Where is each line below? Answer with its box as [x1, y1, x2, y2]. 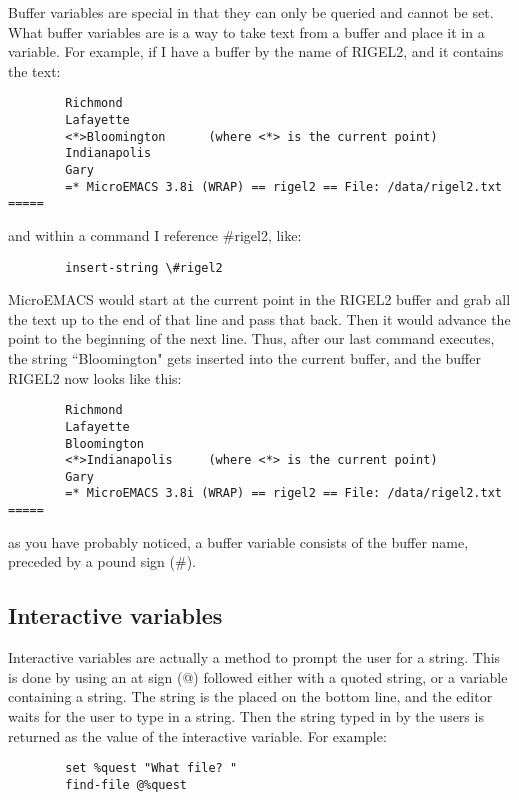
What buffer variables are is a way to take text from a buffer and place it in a [8, 21, 485, 42]
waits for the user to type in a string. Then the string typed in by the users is [8, 705, 484, 726]
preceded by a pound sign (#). [8, 551, 196, 572]
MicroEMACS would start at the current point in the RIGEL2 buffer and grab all [8, 289, 511, 310]
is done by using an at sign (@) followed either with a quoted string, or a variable [8, 666, 508, 687]
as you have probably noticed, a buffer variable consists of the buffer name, [8, 531, 469, 552]
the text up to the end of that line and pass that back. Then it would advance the [8, 308, 511, 329]
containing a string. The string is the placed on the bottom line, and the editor [8, 686, 493, 707]
